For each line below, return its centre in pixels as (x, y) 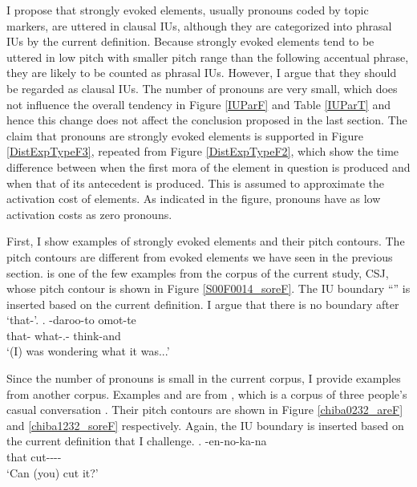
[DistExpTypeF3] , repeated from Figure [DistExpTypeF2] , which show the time (203, 151)
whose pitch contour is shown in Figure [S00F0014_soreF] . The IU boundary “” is (208, 288)
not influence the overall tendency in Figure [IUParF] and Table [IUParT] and (198, 104)
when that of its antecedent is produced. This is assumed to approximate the (196, 183)
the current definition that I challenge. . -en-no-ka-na (137, 441)
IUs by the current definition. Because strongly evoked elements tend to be (190, 41)
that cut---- (34, 457)
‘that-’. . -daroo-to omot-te (71, 320)
